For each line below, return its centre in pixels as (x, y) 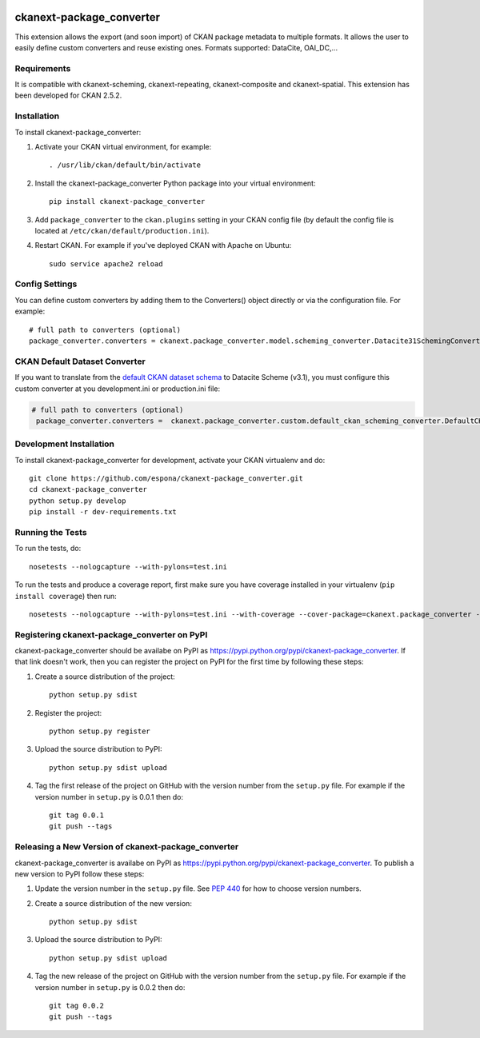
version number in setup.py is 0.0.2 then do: (110, 987)
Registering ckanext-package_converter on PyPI (111, 634)
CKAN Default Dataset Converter (80, 361)
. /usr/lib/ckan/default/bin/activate (125, 165)
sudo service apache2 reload (106, 263)
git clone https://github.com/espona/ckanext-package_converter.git (166, 479)
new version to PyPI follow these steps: (80, 874)
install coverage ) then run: (66, 596)
